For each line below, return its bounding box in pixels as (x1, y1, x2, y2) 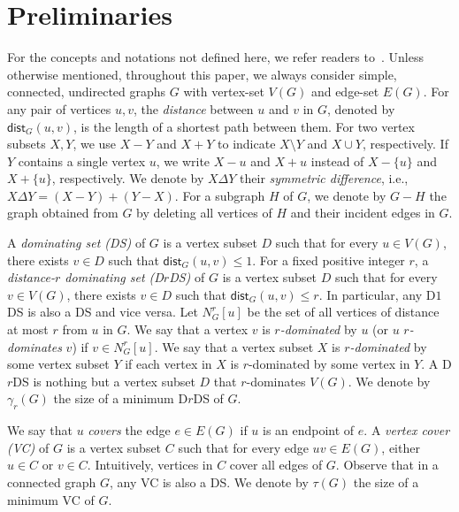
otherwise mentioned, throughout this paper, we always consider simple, (7, 65, 397, 83)
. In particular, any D (318, 285, 436, 303)
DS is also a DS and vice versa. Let (7, 302, 198, 321)
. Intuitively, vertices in (87, 455, 213, 474)
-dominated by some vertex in (248, 355, 410, 373)
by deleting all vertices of (136, 203, 272, 222)
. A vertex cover (363, 421, 450, 439)
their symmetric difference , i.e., (240, 169, 409, 187)
